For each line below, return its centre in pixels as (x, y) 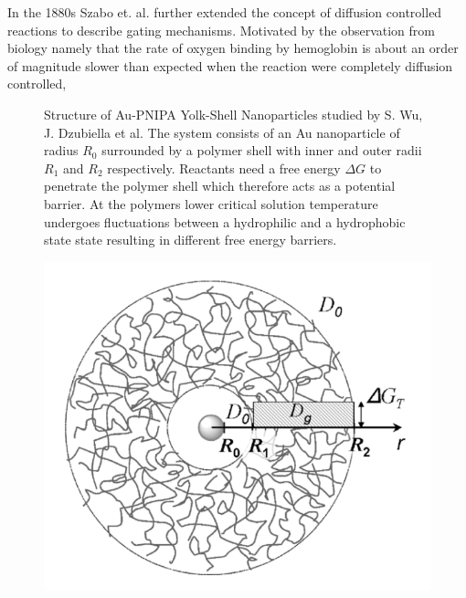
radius (61, 150)
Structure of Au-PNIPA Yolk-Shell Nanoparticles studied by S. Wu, (233, 114)
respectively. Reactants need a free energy (224, 168)
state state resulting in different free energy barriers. (191, 240)
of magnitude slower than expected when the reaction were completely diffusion (230, 65)
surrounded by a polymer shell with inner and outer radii (262, 150)
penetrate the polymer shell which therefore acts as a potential (220, 186)
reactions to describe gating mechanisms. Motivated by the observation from (221, 30)
